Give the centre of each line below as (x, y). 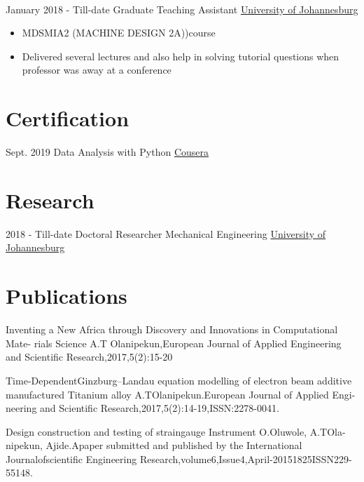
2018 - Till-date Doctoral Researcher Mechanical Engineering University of (166, 233)
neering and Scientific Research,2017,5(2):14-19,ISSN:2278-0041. (142, 408)
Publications (66, 296)
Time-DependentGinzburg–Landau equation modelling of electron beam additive (179, 380)
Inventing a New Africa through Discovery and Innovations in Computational (172, 329)
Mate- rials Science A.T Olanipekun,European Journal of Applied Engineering (174, 343)
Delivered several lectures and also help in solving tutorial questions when (181, 56)
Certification (68, 118)
